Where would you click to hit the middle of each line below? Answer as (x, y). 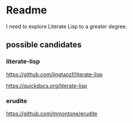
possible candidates (44, 45)
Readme (27, 10)
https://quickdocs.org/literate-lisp (47, 86)
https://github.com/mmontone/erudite (52, 113)
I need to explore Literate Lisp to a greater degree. (67, 26)
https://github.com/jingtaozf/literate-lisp (54, 74)
